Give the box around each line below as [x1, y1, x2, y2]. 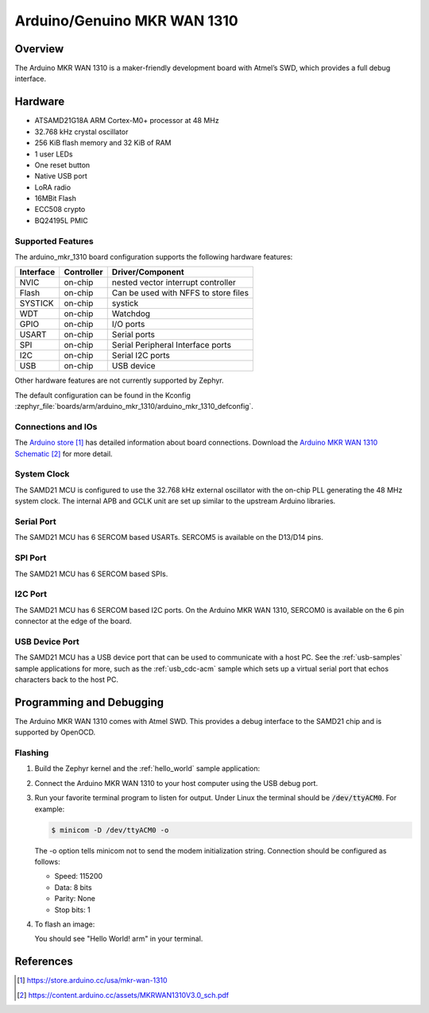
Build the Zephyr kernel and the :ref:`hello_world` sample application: [34, 764, 261, 773]
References [14, 955, 73, 969]
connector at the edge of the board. [14, 616, 132, 626]
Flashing [14, 747, 49, 758]
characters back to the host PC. [14, 675, 119, 684]
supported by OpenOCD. [14, 727, 96, 738]
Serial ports [111, 329, 155, 341]
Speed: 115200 [54, 872, 103, 881]
